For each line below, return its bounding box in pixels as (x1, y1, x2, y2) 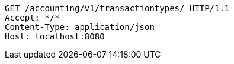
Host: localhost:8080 (5, 32, 105, 41)
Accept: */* (5, 13, 60, 22)
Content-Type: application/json (5, 22, 155, 32)
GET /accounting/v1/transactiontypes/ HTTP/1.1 (5, 4, 230, 13)
